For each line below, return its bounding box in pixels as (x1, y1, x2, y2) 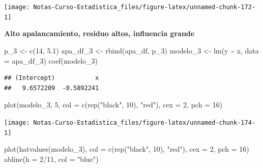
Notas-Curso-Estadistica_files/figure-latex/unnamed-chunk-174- (33, 119, 255, 126)
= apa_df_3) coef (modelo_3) (4, 55, 98, 66)
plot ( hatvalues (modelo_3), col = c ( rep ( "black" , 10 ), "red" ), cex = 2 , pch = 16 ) (4, 144, 249, 154)
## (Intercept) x (4, 74, 99, 82)
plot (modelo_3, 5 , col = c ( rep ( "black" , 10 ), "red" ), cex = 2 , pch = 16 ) (4, 99, 223, 110)
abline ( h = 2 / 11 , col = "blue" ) (4, 153, 99, 164)
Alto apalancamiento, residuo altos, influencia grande (4, 28, 195, 39)
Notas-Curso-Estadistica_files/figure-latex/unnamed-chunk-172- (33, 4, 255, 11)
